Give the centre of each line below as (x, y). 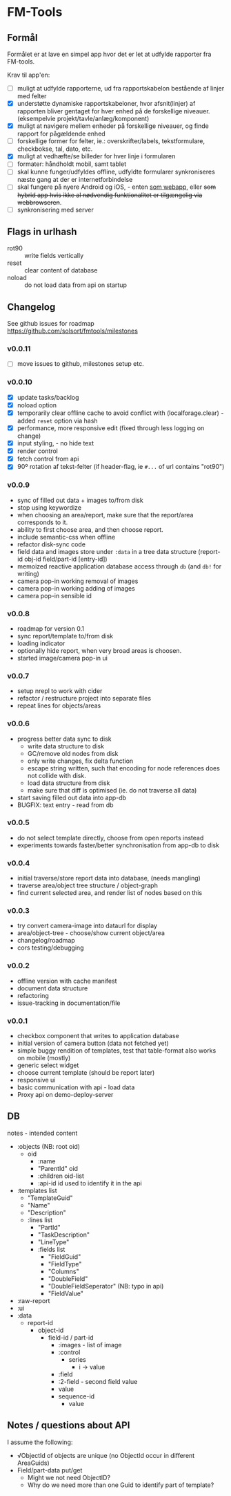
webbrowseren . (39, 202)
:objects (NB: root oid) (49, 1146)
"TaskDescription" (64, 1235)
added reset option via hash (57, 421)
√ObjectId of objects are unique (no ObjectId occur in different (106, 1455)
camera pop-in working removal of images (78, 581)
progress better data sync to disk (64, 739)
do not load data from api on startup (76, 285)
